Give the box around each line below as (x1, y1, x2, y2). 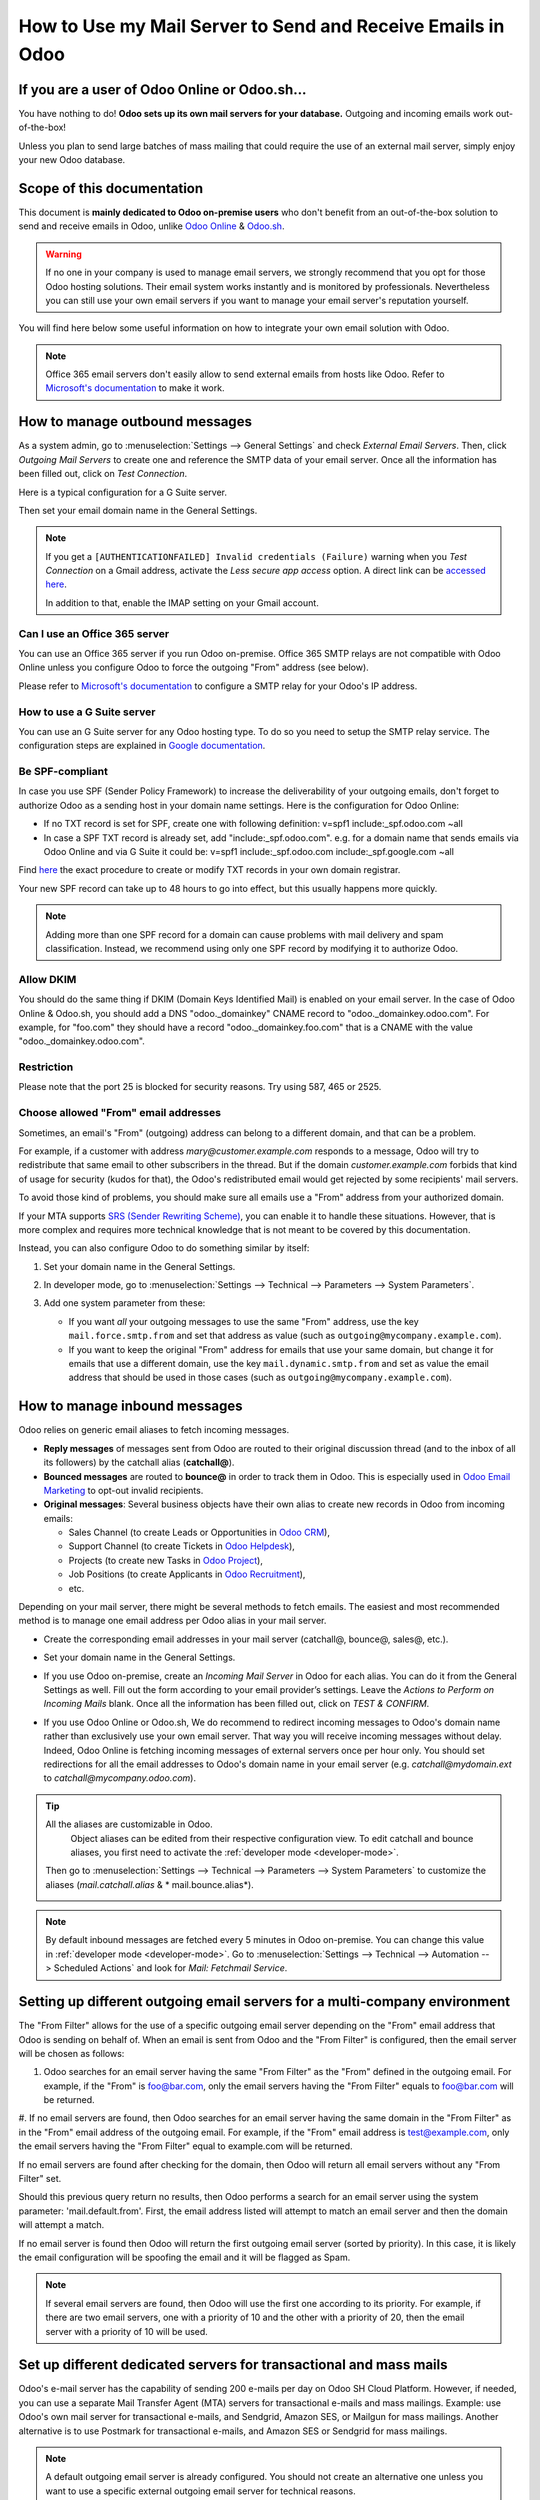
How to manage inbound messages (18, 1398, 243, 1415)
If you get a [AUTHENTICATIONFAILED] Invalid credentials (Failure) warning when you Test (45, 550, 467, 562)
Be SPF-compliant (18, 765, 109, 779)
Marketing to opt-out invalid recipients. (43, 1484, 204, 1496)
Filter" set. (18, 2173, 62, 2185)
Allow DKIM (18, 972, 77, 986)
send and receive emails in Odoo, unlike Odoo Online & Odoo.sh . (18, 220, 285, 232)
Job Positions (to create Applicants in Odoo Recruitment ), (68, 1568, 306, 1580)
